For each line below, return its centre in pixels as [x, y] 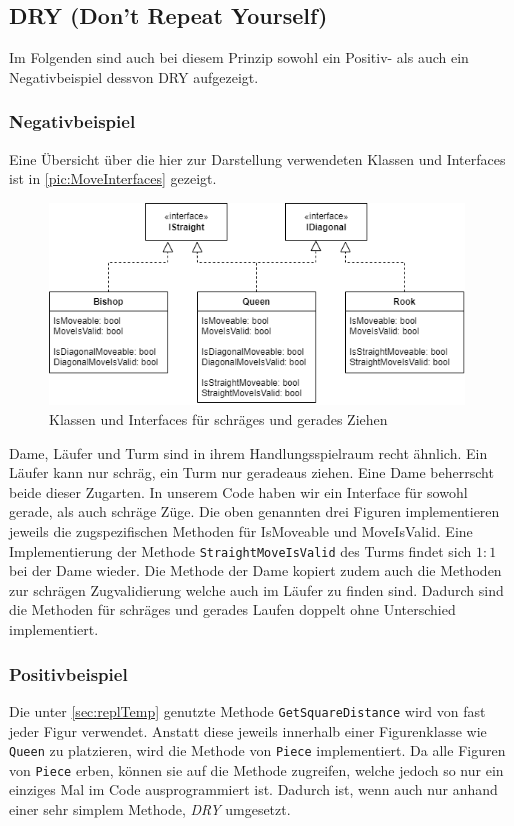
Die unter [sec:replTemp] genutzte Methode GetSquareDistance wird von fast [247, 710]
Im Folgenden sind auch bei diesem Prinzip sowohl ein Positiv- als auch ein [239, 57]
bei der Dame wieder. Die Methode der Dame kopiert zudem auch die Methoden [255, 570]
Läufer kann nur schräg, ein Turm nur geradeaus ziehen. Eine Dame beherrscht [251, 472]
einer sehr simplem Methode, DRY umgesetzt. [150, 809]
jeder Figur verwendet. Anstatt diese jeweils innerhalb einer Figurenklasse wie [248, 730]
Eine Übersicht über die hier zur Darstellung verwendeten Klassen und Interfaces [257, 158]
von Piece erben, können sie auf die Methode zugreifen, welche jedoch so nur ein [256, 769]
